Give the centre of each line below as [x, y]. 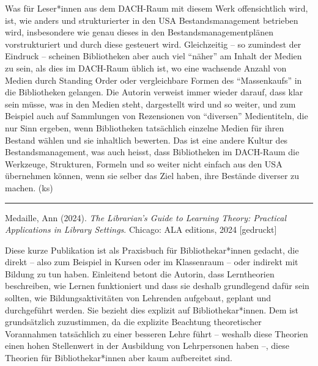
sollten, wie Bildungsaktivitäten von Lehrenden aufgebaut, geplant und [138, 298]
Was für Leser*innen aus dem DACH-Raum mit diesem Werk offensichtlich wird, [157, 8]
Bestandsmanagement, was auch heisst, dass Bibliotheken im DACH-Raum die [152, 152]
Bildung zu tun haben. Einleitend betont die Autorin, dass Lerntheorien [140, 273]
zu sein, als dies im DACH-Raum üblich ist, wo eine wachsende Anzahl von [146, 68]
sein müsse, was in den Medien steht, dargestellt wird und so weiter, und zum [150, 104]
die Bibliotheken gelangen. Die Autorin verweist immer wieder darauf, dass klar [154, 92]
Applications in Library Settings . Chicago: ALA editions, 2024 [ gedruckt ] [141, 229]
